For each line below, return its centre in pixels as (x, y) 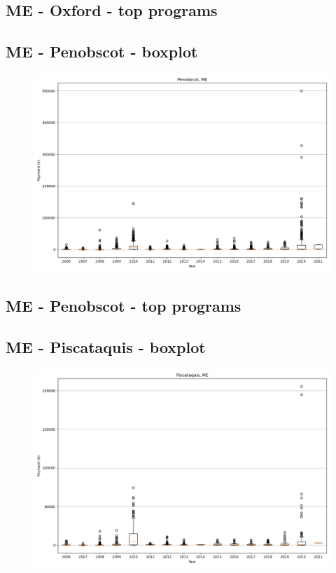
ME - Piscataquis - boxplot (106, 347)
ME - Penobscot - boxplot (102, 51)
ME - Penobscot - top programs (124, 306)
